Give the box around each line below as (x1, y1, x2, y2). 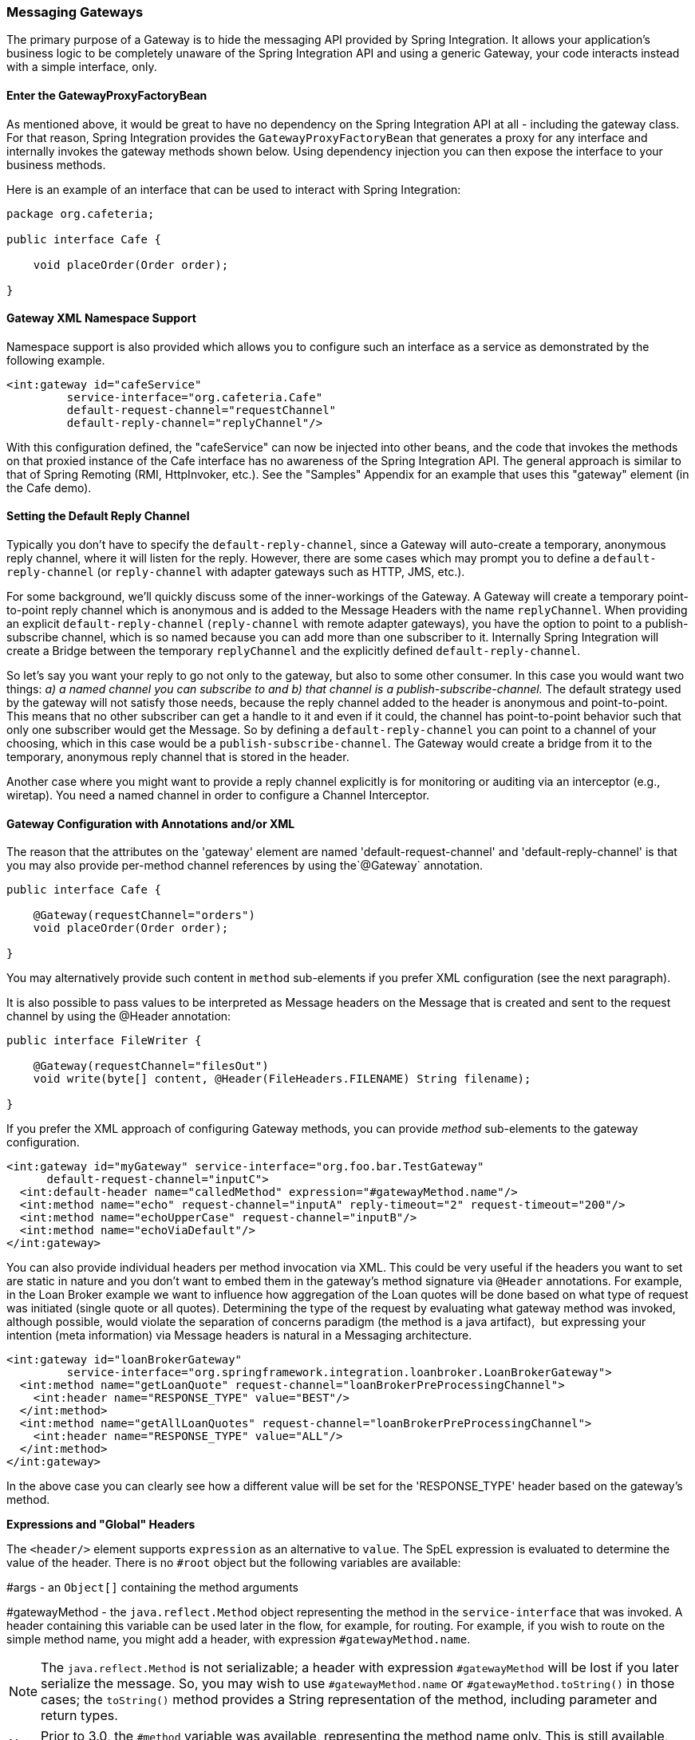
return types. (41, 1707, 118, 1724)
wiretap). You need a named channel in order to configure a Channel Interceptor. (6, 788, 430, 803)
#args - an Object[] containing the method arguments (6, 1580, 298, 1595)
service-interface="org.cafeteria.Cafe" (66, 390, 323, 404)
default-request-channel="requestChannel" (66, 403, 337, 416)
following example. (6, 353, 105, 367)
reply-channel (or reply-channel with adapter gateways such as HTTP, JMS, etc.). (6, 565, 465, 579)
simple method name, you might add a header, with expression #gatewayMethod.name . (6, 1632, 471, 1647)
